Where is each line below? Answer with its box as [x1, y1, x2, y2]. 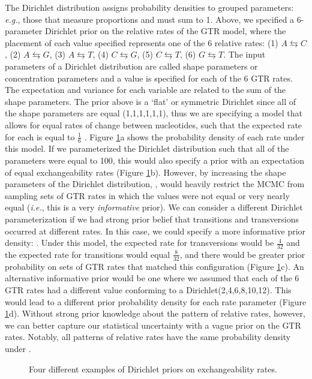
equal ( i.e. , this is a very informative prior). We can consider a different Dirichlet [5, 201, 303, 213]
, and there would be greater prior [179, 248, 305, 260]
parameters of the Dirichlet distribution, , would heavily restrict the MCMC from [5, 178, 305, 190]
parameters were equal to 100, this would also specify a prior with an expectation [5, 154, 305, 166]
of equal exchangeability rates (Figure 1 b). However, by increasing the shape [5, 166, 286, 178]
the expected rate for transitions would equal [5, 248, 170, 260]
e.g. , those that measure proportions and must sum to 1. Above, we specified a [5, 13, 295, 25]
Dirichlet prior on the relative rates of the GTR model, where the [44, 25, 286, 37]
